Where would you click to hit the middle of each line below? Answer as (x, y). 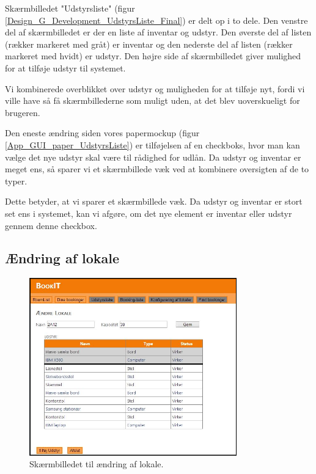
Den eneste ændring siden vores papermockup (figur (102, 133)
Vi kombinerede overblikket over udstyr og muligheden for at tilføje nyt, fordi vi (155, 88)
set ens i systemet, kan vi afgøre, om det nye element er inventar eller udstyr (149, 213)
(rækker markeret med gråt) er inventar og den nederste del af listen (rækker (149, 44)
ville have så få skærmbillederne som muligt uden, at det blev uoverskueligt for (152, 100)
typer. (16, 180)
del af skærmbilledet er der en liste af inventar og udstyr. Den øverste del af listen (158, 32)
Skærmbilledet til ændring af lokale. (97, 464)
